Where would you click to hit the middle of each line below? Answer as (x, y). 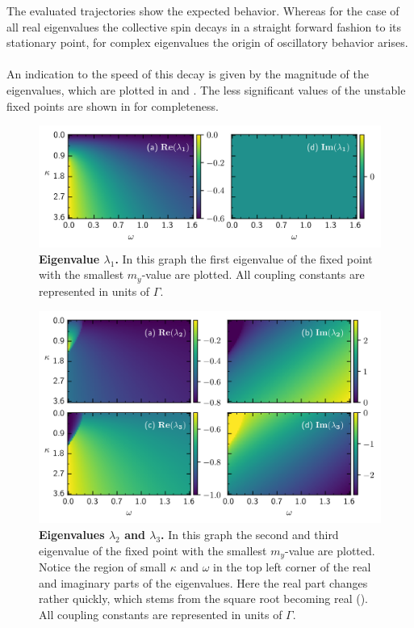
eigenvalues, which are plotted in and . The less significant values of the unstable (206, 89)
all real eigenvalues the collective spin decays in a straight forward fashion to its (204, 26)
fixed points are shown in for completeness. (113, 105)
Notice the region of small (102, 567)
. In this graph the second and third (250, 535)
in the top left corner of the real (292, 567)
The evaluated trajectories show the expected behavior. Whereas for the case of (203, 11)
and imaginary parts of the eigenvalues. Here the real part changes (203, 582)
